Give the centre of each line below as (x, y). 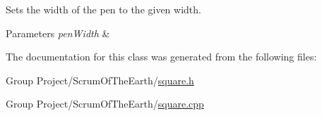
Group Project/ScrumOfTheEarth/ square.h (100, 80)
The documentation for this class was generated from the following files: (161, 57)
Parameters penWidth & (58, 33)
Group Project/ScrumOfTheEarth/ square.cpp (105, 104)
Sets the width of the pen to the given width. (103, 9)
